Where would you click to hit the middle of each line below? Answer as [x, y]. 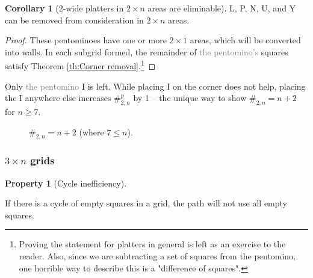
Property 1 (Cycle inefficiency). [66, 183]
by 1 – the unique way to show [190, 98]
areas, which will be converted [245, 40]
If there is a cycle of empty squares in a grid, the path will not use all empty [146, 203]
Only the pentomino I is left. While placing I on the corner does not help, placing [155, 86]
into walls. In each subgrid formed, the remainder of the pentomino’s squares [147, 51]
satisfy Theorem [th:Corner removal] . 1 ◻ [80, 65]
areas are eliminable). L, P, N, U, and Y [222, 8]
